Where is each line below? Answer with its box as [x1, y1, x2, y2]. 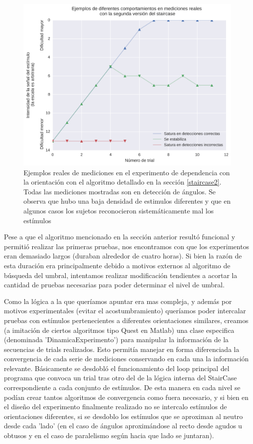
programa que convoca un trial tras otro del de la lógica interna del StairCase [4, 373, 237, 383]
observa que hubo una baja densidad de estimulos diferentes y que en [23, 196, 231, 206]
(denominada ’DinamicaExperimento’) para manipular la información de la [4, 334, 229, 345]
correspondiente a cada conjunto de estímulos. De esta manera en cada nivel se [4, 382, 240, 393]
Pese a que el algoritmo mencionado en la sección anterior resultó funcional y [4, 232, 235, 242]
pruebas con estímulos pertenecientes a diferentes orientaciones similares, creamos [4, 315, 249, 325]
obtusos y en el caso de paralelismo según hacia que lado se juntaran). [4, 430, 214, 441]
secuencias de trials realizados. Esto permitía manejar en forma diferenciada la [4, 344, 239, 354]
